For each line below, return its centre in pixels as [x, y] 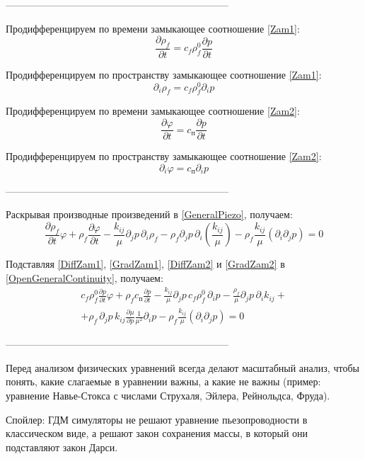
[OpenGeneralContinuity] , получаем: [85, 277]
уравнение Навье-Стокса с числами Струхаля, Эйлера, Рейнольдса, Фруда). [168, 396]
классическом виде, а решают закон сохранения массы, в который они [157, 433]
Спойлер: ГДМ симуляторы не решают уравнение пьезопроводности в [157, 419]
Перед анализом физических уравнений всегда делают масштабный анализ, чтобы [182, 367]
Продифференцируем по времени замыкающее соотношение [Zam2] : [153, 111]
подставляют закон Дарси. [62, 447]
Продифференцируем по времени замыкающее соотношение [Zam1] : [153, 28]
